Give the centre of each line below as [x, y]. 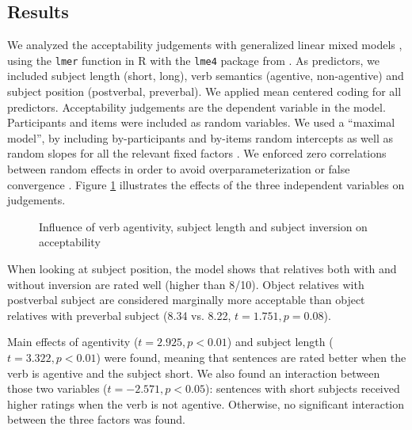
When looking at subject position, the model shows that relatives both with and [202, 268]
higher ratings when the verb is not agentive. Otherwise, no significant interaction [206, 403]
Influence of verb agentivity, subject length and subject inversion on [203, 226]
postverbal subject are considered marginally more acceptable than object [186, 300]
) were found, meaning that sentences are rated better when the [251, 357]
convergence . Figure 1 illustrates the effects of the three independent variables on [206, 184]
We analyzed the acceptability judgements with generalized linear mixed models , [205, 45]
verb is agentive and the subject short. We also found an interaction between [194, 373]
